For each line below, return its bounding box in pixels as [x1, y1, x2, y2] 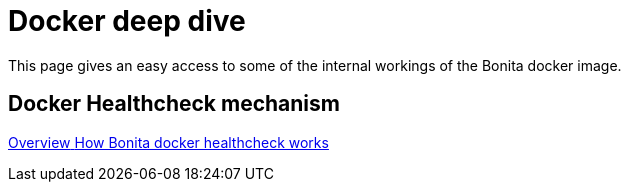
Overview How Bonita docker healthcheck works [8, 133, 329, 151]
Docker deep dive [8, 4, 246, 38]
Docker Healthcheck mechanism [8, 91, 340, 117]
